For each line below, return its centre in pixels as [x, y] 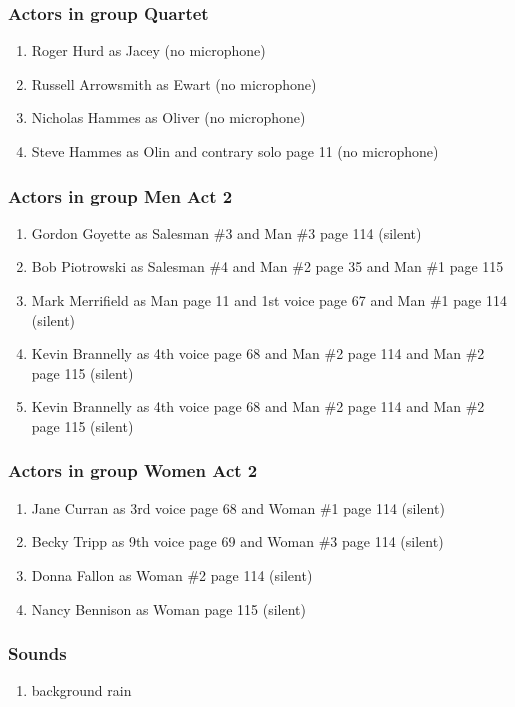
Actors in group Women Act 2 [133, 470]
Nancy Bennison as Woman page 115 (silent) [168, 608]
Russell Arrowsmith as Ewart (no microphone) [174, 83]
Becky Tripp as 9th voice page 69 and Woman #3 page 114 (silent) [237, 541]
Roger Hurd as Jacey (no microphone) [148, 50]
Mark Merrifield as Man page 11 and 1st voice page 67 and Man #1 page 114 [269, 300]
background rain [81, 690]
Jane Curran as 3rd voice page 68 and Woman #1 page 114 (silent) [238, 507]
